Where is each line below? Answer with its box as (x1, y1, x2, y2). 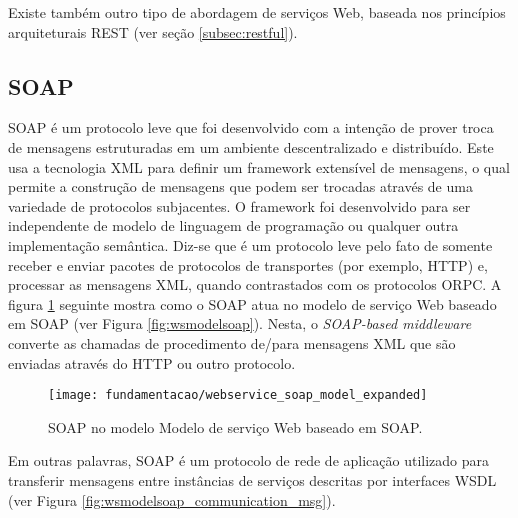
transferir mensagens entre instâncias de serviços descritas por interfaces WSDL (8, 469, 497, 490)
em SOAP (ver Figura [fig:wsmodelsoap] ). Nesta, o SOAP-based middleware (8, 313, 472, 334)
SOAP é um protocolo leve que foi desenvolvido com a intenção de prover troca (8, 117, 494, 138)
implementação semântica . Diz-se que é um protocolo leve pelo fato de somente (8, 234, 493, 255)
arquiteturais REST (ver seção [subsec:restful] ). (8, 21, 298, 42)
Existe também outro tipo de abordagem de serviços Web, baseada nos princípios (8, 2, 506, 22)
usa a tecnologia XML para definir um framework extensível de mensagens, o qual (8, 156, 510, 177)
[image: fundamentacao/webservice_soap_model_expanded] (48, 388, 428, 403)
